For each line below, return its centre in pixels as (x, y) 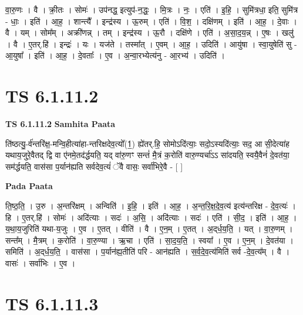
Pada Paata (29, 186)
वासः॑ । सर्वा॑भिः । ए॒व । (41, 263)
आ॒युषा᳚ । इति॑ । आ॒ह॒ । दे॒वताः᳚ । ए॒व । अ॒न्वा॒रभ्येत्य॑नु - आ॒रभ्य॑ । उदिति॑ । (115, 55)
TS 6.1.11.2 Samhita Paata (60, 124)
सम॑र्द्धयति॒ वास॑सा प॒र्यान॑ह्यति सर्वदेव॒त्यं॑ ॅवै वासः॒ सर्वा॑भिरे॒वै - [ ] (94, 166)
